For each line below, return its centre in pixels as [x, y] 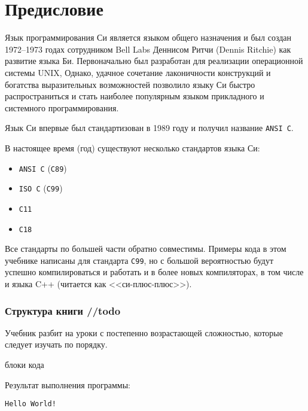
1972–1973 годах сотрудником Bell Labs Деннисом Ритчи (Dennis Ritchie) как [148, 49]
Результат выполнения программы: [68, 384]
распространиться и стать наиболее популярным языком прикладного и [135, 96]
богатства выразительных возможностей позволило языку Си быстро [130, 84]
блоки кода [25, 364]
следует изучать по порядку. [56, 344]
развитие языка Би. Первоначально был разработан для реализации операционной [154, 61]
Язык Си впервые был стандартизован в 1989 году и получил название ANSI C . [149, 128]
